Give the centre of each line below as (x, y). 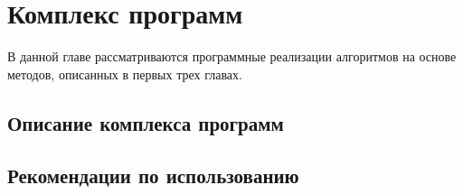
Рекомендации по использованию (153, 176)
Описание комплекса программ (146, 122)
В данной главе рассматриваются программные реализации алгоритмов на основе (232, 56)
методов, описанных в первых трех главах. (125, 74)
